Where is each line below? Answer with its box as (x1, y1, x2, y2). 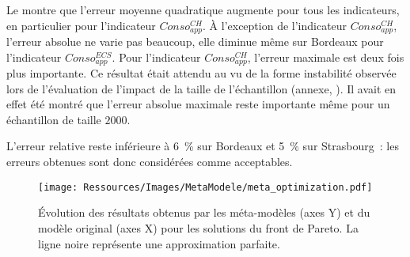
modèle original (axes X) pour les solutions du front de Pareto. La (38, 219, 359, 236)
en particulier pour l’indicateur (6, 17, 156, 33)
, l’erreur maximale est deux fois (247, 48, 404, 65)
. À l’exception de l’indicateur (203, 17, 347, 33)
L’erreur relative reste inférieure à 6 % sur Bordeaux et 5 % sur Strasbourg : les (6, 138, 399, 154)
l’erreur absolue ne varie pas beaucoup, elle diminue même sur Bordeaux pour (6, 33, 384, 50)
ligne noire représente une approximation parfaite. (38, 235, 280, 251)
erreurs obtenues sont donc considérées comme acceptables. (6, 153, 293, 170)
